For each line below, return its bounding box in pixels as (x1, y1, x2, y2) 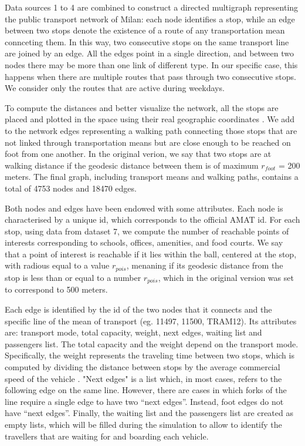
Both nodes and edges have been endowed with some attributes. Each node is (5, 202, 283, 214)
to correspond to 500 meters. (5, 283, 108, 296)
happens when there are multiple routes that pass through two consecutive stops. (5, 70, 296, 82)
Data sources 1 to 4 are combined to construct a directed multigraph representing (5, 1, 299, 13)
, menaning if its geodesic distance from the (126, 259, 283, 271)
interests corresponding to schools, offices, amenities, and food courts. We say (5, 236, 283, 249)
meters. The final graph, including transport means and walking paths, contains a (5, 170, 299, 183)
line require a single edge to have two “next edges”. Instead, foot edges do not (5, 395, 284, 407)
